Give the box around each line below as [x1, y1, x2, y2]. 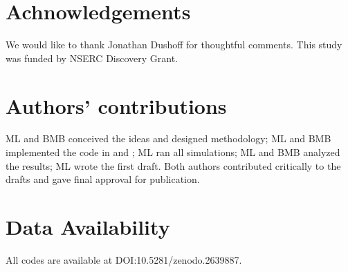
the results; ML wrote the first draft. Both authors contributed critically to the [6, 158, 341, 173]
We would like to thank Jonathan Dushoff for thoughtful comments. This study [6, 37, 342, 52]
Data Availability [6, 213, 170, 240]
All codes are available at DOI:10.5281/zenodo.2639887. [6, 252, 242, 266]
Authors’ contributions [6, 91, 227, 119]
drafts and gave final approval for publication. [6, 172, 200, 186]
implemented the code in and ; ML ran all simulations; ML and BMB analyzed [6, 145, 340, 159]
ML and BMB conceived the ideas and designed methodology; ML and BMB [6, 131, 331, 146]
